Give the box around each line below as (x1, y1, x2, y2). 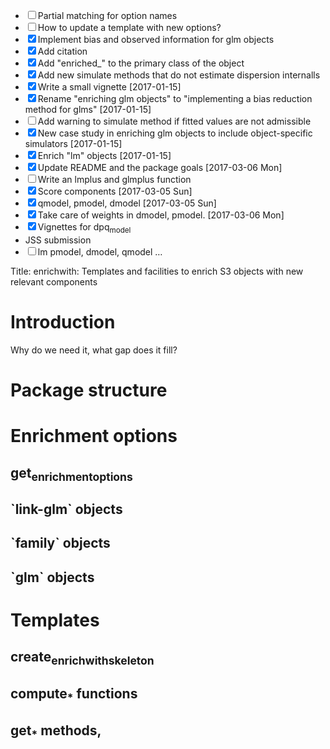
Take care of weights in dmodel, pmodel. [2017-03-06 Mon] (37, 209, 285, 221)
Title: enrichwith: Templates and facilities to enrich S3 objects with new (10, 265, 304, 277)
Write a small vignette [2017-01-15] (37, 81, 182, 93)
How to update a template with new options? (37, 22, 222, 33)
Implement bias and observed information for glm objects (37, 34, 275, 45)
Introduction (10, 310, 116, 333)
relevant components (10, 275, 98, 288)
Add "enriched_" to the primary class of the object (37, 57, 245, 69)
